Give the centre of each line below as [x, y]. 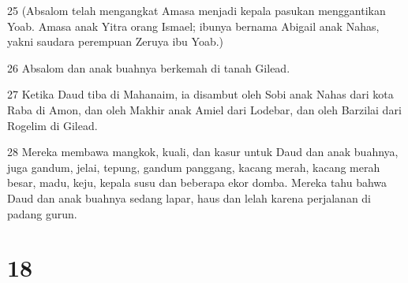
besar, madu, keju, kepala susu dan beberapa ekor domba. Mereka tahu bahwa [197, 182]
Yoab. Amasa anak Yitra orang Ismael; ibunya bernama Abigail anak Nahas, [193, 26]
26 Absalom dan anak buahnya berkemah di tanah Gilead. [149, 67]
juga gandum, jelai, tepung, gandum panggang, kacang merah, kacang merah [194, 167]
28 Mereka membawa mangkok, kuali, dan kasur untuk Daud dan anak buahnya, [203, 152]
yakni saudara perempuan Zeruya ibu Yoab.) [116, 41]
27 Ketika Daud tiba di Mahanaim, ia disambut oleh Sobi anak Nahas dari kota [200, 94]
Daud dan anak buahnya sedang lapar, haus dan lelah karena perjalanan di [189, 197]
